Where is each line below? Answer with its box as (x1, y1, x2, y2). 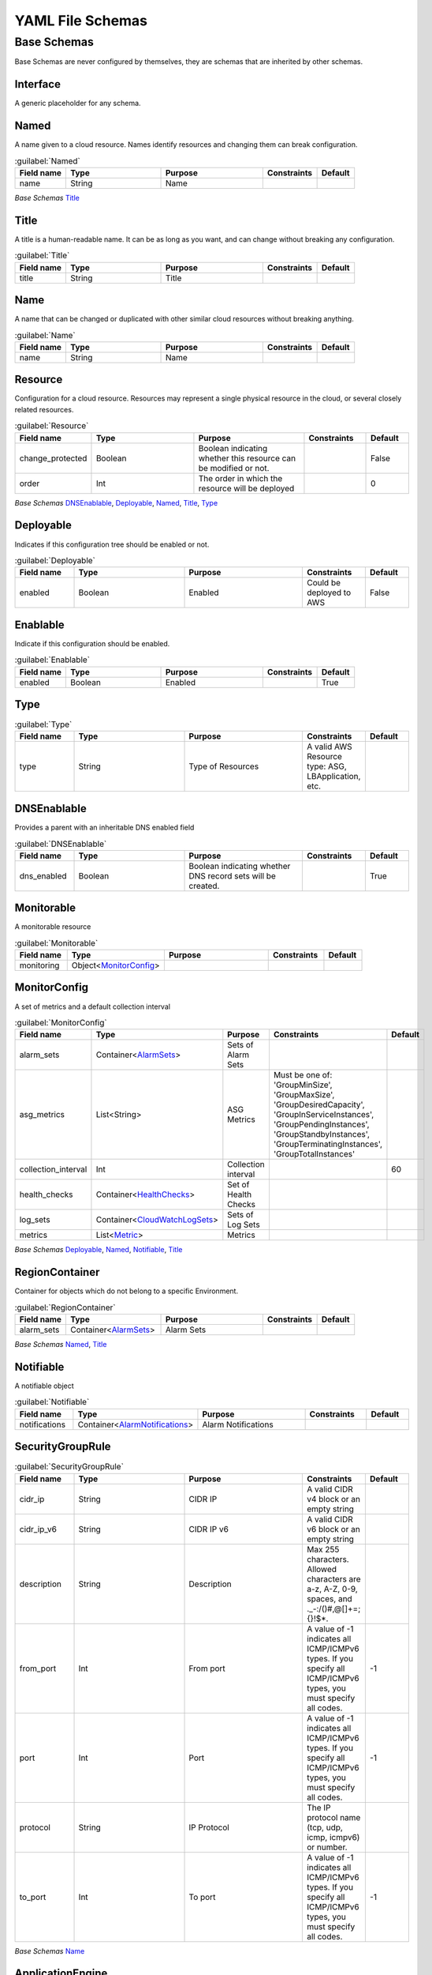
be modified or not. (198, 462, 270, 473)
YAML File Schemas (14, 12, 148, 29)
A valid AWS (306, 741, 352, 752)
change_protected (19, 453, 88, 464)
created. (188, 880, 220, 891)
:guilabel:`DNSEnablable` (14, 838, 107, 849)
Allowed (306, 1563, 337, 1574)
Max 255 (306, 1544, 340, 1555)
